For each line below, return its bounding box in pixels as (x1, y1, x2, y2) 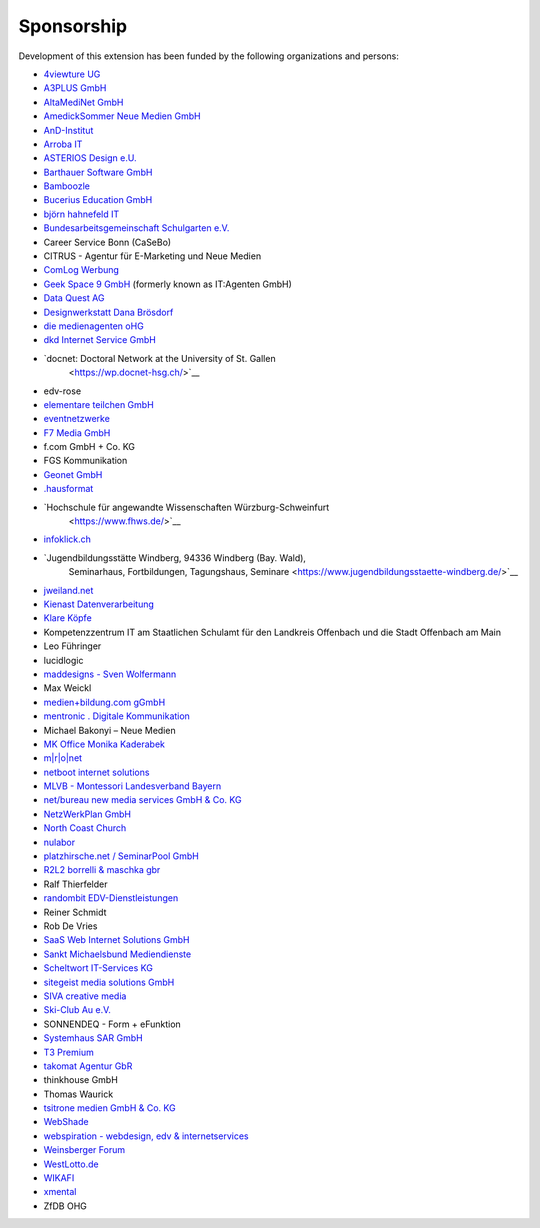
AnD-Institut (43, 124, 94, 136)
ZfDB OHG (43, 1200, 87, 1212)
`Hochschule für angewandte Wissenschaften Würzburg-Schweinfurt (43, 501, 330, 513)
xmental (43, 1186, 77, 1198)
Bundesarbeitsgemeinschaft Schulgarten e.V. (43, 222, 230, 234)
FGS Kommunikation (43, 455, 128, 467)
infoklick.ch (43, 533, 92, 545)
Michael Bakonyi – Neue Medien (43, 724, 176, 736)
